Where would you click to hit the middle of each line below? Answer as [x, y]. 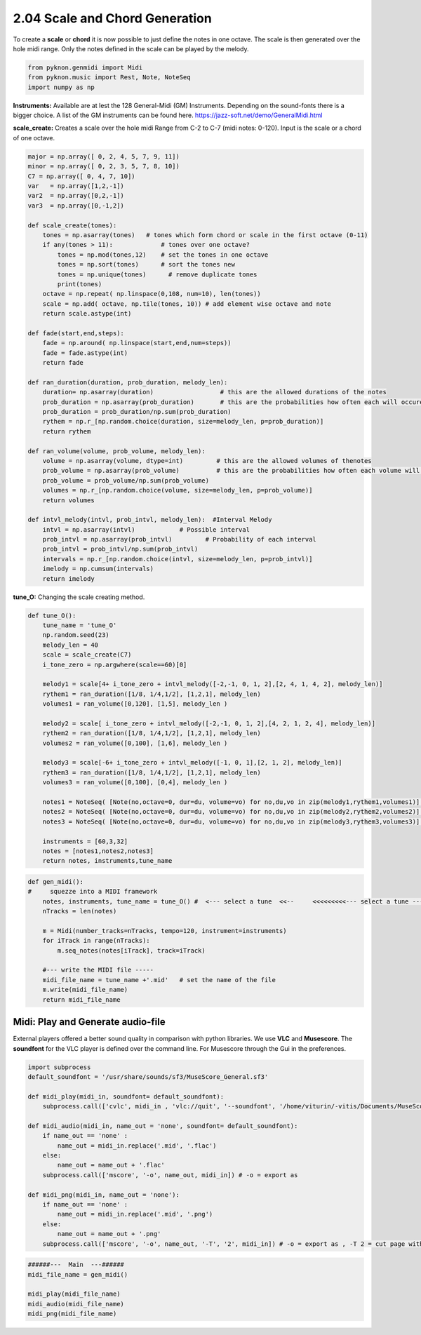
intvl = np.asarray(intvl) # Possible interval [146, 529]
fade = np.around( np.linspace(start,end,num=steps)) [137, 343]
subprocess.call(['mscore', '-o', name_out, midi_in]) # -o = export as [170, 1175]
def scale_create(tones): [72, 225]
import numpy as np [61, 87]
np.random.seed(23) [76, 635]
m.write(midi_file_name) [85, 990]
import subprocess [59, 1067]
